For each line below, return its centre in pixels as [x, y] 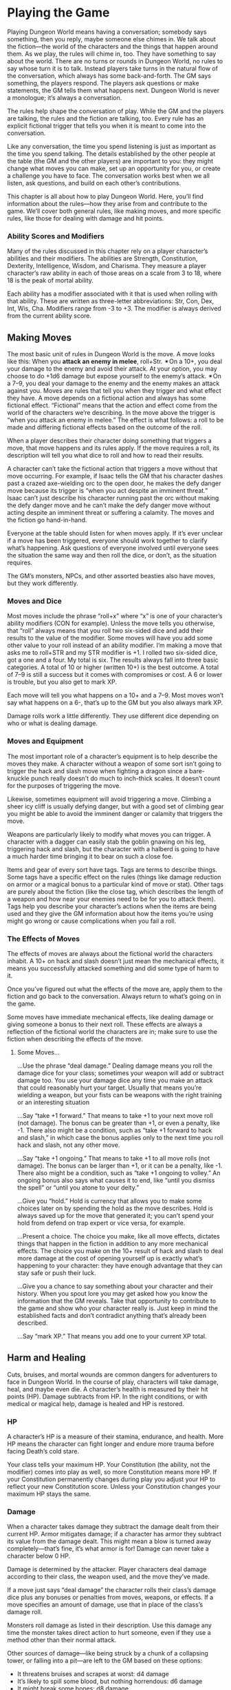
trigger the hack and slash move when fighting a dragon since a [97, 771]
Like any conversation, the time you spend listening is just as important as [112, 146]
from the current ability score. [49, 316]
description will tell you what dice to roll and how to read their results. [106, 456]
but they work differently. [43, 583]
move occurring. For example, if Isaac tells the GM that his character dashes [115, 476]
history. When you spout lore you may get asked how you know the [112, 1293]
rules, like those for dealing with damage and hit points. [86, 218]
